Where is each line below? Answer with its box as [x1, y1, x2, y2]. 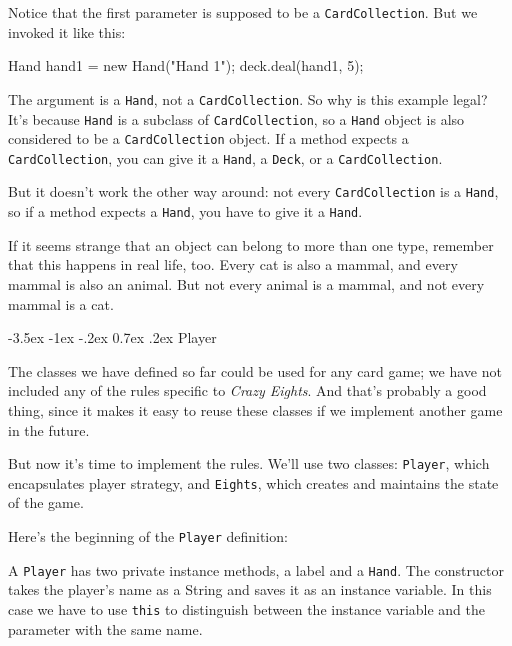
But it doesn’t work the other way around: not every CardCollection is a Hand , [8, 181, 499, 202]
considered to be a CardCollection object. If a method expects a [8, 128, 409, 149]
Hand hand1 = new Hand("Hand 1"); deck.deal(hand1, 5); [8, 55, 364, 76]
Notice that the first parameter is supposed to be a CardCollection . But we [8, 2, 478, 22]
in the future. [8, 419, 90, 440]
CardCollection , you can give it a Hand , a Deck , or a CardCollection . [8, 147, 443, 168]
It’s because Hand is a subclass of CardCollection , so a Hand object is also [8, 108, 465, 129]
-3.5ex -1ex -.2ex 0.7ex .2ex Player [8, 327, 217, 348]
